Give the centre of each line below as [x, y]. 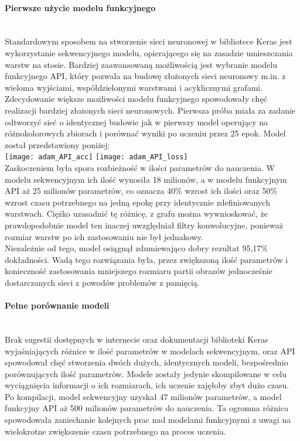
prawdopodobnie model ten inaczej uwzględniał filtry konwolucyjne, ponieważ [144, 225]
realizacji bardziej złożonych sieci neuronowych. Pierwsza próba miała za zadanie [150, 110]
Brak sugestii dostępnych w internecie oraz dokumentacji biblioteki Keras [137, 339]
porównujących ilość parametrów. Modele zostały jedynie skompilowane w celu [146, 373]
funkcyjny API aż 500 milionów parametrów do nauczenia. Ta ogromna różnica [147, 408]
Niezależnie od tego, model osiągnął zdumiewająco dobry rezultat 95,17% [136, 248]
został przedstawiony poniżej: [57, 144]
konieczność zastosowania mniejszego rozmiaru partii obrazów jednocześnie [139, 271]
